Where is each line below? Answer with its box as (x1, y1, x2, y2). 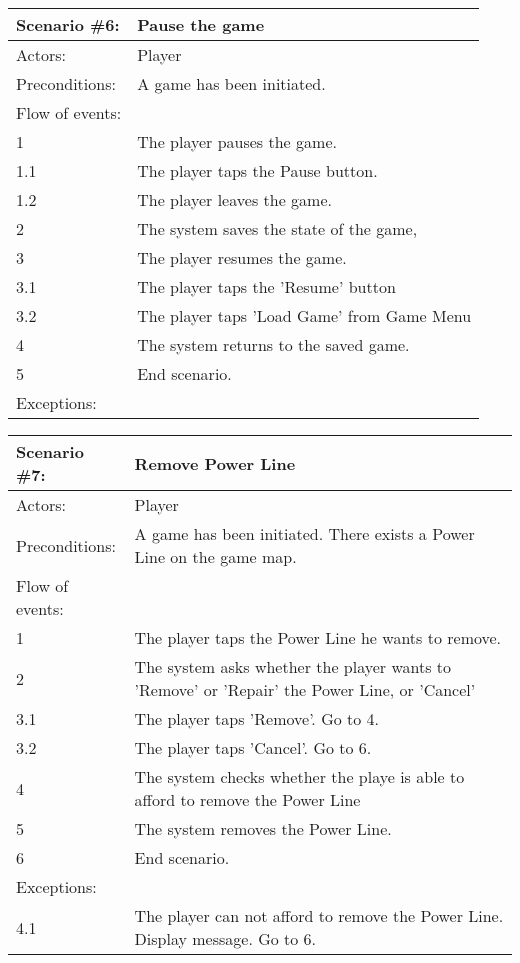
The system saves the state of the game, (137, 217, 418, 240)
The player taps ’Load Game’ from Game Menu (137, 304, 472, 327)
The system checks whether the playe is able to (134, 765, 465, 788)
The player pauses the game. (137, 130, 337, 153)
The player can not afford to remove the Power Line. (134, 904, 504, 927)
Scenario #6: (16, 13, 120, 36)
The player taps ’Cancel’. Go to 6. (134, 736, 372, 759)
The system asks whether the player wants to (134, 655, 452, 678)
